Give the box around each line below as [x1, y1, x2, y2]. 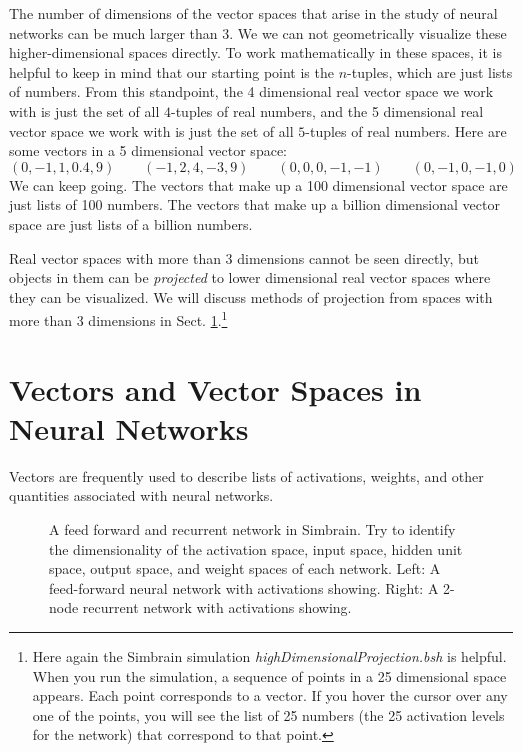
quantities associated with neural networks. [9, 485, 274, 506]
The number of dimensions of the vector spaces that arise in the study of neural [9, 3, 498, 23]
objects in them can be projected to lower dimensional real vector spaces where [9, 267, 491, 288]
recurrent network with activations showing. [82, 597, 352, 618]
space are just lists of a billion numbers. [9, 213, 253, 234]
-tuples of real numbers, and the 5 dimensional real [171, 100, 484, 121]
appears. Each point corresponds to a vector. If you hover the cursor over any [32, 685, 508, 706]
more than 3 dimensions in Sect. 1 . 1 [9, 307, 228, 330]
